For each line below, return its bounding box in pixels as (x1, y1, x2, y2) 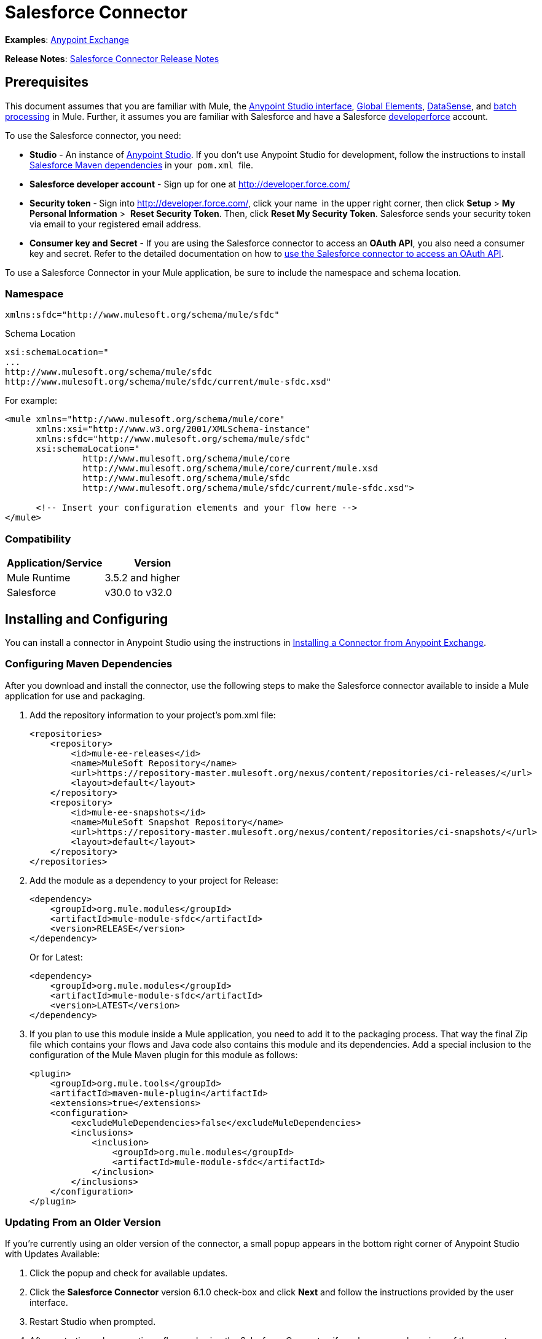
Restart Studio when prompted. (29, 1316, 156, 1327)
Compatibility (5, 532, 71, 545)
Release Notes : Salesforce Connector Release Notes (5, 53, 219, 64)
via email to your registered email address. (29, 218, 202, 229)
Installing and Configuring (5, 611, 168, 627)
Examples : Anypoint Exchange (5, 34, 129, 45)
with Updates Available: (5, 1249, 100, 1260)
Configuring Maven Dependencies (5, 658, 173, 670)
